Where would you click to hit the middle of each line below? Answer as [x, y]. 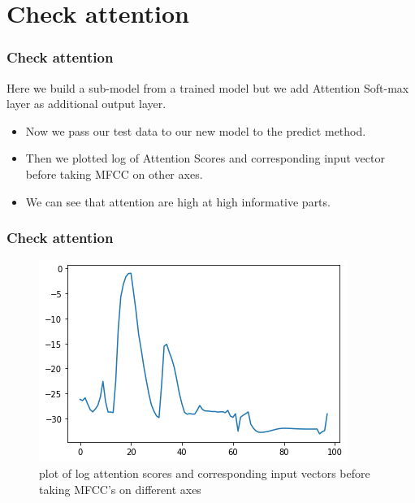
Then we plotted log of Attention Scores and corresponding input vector [205, 158]
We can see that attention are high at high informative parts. [178, 201]
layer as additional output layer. [86, 104]
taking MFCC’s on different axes [120, 489]
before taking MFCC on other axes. [114, 173]
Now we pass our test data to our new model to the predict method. [196, 130]
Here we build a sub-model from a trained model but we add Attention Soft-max [208, 87]
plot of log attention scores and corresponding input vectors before [205, 473]
